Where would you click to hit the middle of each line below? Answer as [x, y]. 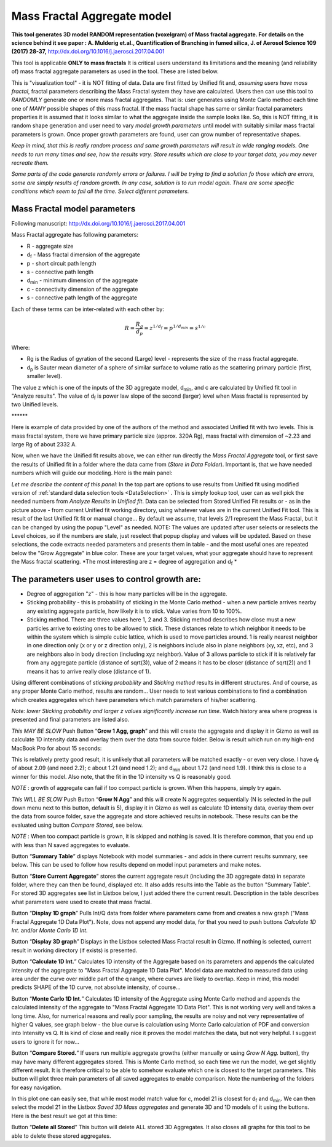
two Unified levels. [35, 404]
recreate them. [30, 163]
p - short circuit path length [61, 263]
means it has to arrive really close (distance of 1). [89, 671]
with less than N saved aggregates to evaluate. [71, 845]
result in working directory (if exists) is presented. [74, 950]
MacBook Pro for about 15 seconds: [57, 748]
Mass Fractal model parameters [73, 209]
